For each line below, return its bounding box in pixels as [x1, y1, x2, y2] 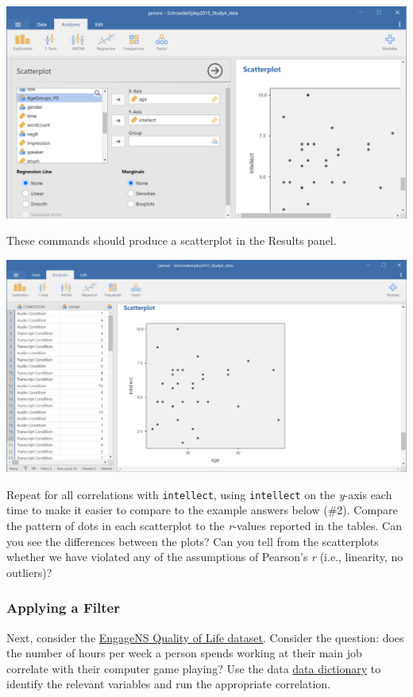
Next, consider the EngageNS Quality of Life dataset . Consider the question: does [6, 629, 404, 645]
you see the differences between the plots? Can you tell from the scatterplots [6, 532, 379, 549]
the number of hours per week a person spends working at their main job [6, 645, 362, 661]
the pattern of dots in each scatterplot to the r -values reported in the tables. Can [6, 517, 402, 534]
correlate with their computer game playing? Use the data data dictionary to [6, 660, 381, 676]
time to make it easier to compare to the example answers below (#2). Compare [6, 501, 398, 518]
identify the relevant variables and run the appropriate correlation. [6, 676, 330, 692]
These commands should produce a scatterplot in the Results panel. [6, 232, 337, 249]
